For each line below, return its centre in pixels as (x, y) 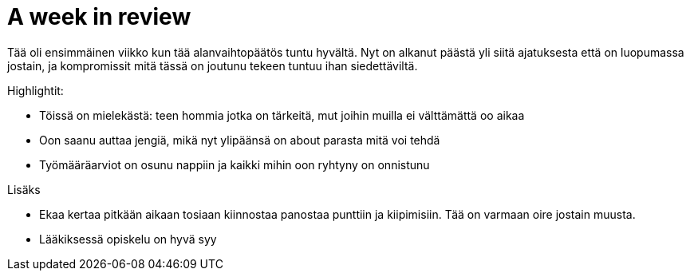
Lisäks (24, 189)
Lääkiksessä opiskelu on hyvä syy (128, 239)
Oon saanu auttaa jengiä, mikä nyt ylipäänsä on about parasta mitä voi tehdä (240, 140)
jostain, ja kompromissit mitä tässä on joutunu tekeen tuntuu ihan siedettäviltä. (213, 65)
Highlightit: (35, 90)
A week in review (99, 17)
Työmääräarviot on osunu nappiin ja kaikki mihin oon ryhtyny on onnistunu (235, 164)
